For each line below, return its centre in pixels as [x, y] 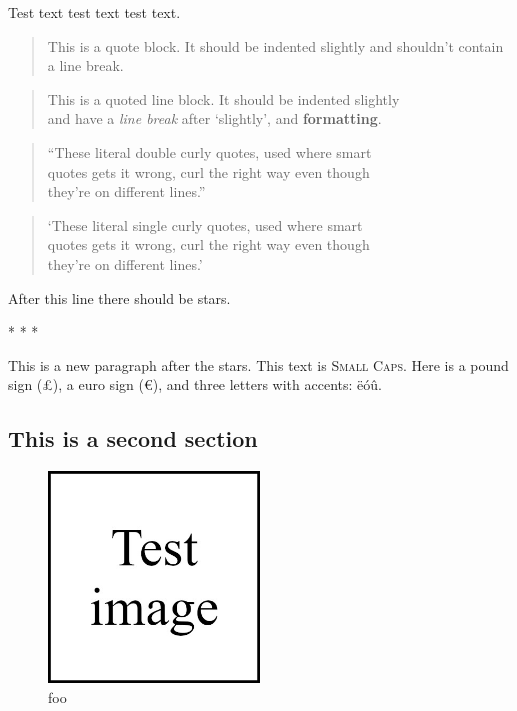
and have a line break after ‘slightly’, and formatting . [214, 118]
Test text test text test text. [94, 12]
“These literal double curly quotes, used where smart [209, 151]
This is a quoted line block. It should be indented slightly [223, 98]
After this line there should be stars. [119, 297]
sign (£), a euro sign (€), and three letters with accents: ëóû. [195, 384]
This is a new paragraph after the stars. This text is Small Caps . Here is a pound [258, 364]
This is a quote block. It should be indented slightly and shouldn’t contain [275, 45]
